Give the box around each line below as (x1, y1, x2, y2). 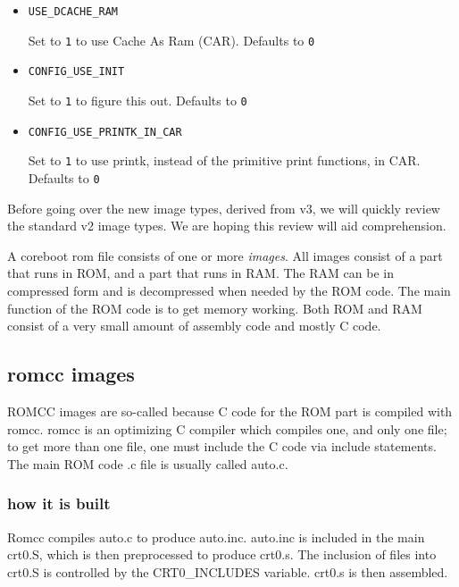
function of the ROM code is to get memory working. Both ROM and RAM (7, 298, 422, 317)
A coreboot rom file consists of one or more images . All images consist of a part (7, 246, 443, 264)
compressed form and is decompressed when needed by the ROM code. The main (7, 281, 451, 299)
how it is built (7, 492, 111, 515)
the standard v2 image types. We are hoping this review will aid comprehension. (7, 216, 446, 235)
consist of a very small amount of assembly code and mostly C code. (7, 316, 381, 335)
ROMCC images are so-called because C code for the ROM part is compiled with (7, 401, 453, 420)
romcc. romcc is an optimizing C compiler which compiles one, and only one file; (7, 419, 447, 438)
